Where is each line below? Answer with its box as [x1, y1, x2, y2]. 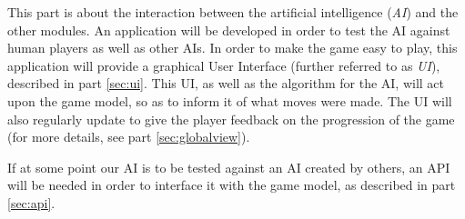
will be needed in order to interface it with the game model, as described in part [7, 175, 456, 194]
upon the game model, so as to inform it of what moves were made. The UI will [7, 91, 452, 110]
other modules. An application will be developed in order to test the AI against [7, 20, 450, 39]
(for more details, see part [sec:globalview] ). [7, 127, 250, 146]
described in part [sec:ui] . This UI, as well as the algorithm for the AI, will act [7, 74, 445, 93]
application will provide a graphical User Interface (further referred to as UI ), [7, 55, 440, 75]
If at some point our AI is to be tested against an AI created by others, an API [7, 157, 450, 176]
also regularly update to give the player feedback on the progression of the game [7, 109, 455, 128]
